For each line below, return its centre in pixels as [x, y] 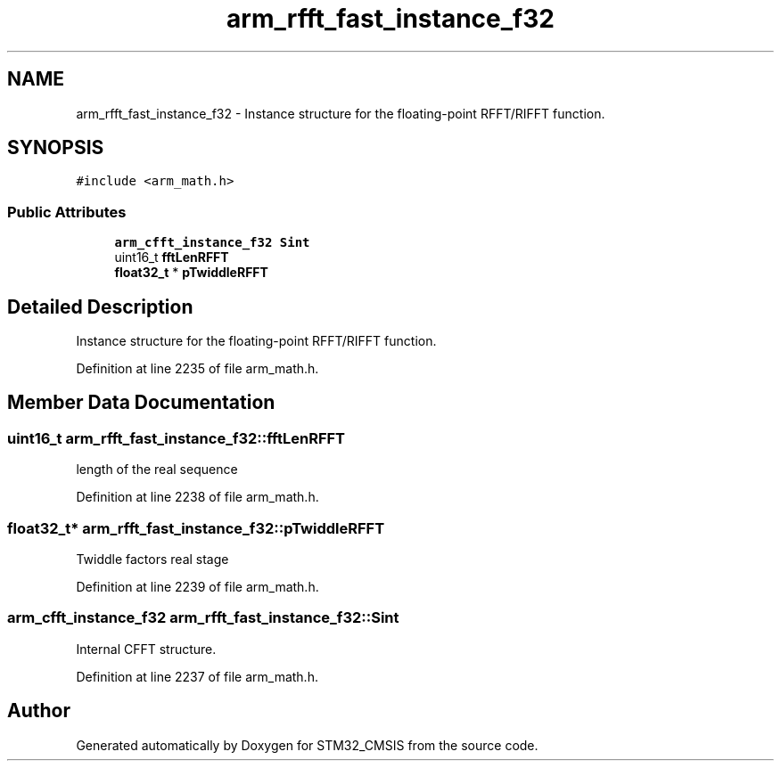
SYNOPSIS [56, 148]
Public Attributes [67, 212]
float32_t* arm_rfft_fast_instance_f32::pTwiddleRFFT [196, 528]
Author [39, 711]
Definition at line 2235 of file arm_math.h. [197, 369]
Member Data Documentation [141, 403]
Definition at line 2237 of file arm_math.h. [197, 676]
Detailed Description [100, 306]
